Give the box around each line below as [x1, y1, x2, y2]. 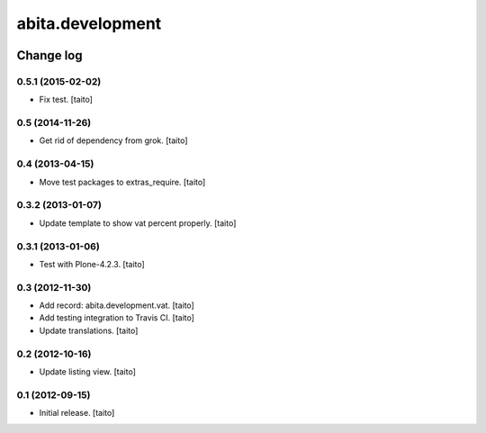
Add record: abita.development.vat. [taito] [39, 300, 195, 311]
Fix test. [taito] [39, 95, 94, 105]
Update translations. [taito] [39, 325, 139, 336]
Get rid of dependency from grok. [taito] [39, 135, 188, 146]
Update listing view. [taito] [39, 365, 137, 377]
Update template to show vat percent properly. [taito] [39, 217, 237, 229]
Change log [16, 48, 83, 63]
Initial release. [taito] [39, 408, 115, 419]
